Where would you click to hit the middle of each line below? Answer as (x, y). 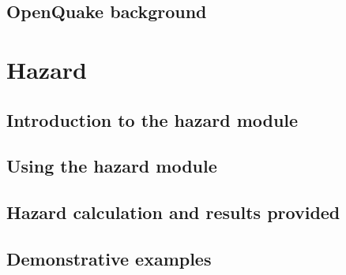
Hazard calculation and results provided (173, 212)
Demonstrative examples (109, 258)
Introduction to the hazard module (152, 119)
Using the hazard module (112, 166)
